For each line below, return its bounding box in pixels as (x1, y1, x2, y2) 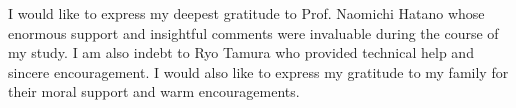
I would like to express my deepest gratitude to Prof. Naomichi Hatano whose (8, 3, 485, 23)
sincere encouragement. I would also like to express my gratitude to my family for (8, 61, 509, 82)
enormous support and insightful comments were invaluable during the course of (8, 22, 499, 43)
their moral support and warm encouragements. (8, 81, 300, 102)
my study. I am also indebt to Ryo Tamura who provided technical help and (8, 42, 474, 63)
